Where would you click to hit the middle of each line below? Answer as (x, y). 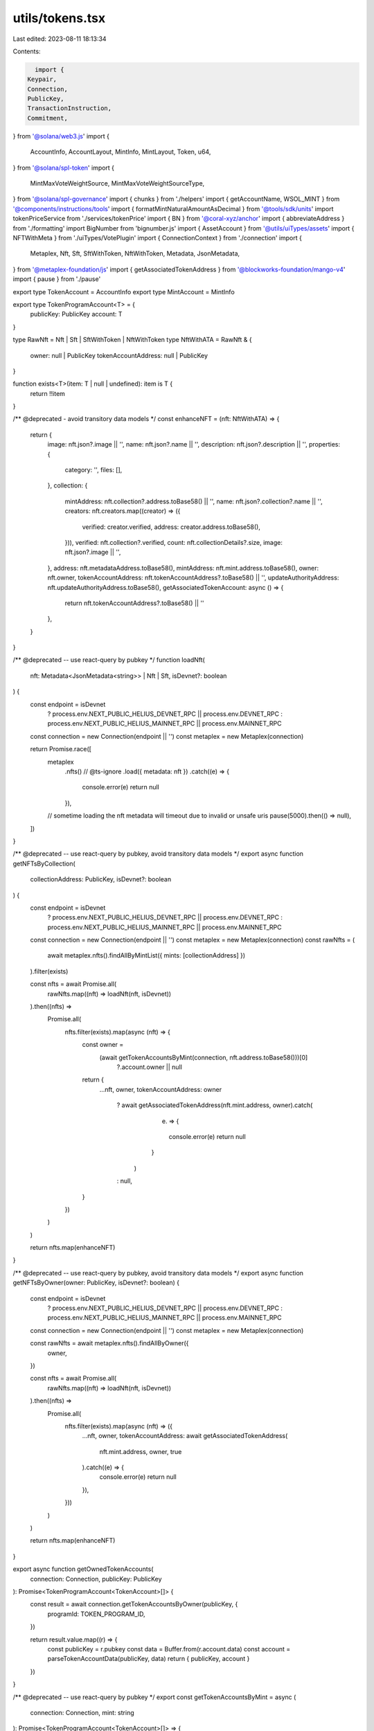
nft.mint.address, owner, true (141, 1451)
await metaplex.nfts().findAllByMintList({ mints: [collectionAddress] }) (146, 956)
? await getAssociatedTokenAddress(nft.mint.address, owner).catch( (215, 1105)
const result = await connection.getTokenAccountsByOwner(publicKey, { (134, 1604)
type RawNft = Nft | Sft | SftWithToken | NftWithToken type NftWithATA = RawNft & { (132, 340)
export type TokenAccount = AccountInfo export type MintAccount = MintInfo (124, 292)
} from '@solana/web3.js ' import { (61, 136)
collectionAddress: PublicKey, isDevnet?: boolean (101, 879)
